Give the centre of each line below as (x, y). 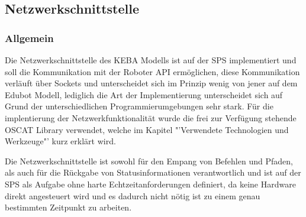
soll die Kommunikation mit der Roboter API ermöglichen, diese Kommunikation (152, 71)
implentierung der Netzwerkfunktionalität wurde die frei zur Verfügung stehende (151, 117)
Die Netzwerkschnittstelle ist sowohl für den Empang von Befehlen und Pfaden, (149, 161)
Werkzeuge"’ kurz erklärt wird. (60, 141)
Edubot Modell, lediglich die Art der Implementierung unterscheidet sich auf (144, 94)
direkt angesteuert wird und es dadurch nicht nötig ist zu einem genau (133, 195)
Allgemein (29, 38)
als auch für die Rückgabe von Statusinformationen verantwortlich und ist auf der (153, 172)
